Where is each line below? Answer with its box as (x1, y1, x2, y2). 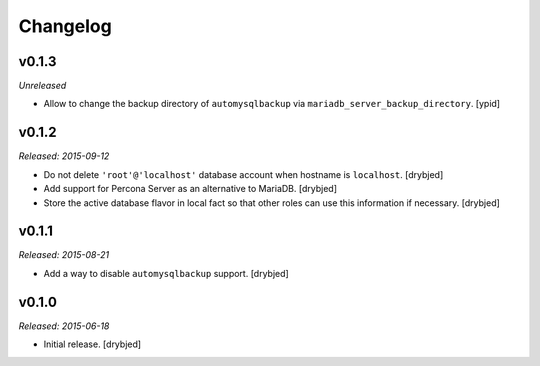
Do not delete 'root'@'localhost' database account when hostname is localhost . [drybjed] (43, 168, 444, 180)
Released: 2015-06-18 (18, 320, 110, 332)
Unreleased (18, 80, 67, 92)
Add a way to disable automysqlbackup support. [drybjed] (43, 267, 289, 279)
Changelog (18, 15, 112, 37)
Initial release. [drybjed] (43, 338, 142, 350)
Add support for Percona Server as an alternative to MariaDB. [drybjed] (43, 183, 337, 195)
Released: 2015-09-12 (18, 150, 110, 162)
